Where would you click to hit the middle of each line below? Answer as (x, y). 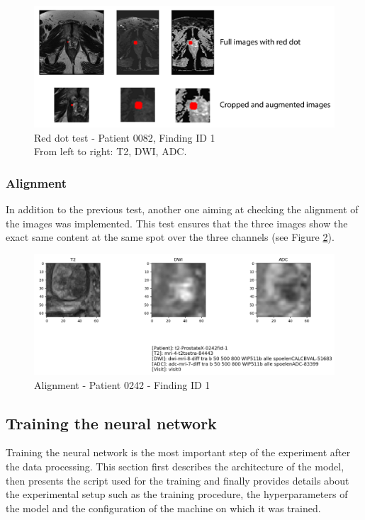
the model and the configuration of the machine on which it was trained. (163, 508)
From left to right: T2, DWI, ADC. (111, 151)
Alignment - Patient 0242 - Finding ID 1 (122, 384)
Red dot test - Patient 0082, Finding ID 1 (125, 137)
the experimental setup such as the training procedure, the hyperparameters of (177, 494)
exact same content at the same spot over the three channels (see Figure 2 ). (170, 237)
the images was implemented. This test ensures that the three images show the (177, 223)
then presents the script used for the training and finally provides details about (178, 480)
